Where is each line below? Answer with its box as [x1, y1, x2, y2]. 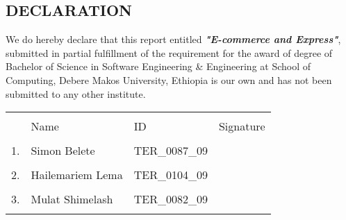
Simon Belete [31, 142, 95, 159]
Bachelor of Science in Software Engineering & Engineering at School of [6, 59, 311, 74]
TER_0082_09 [133, 191, 208, 208]
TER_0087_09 [133, 142, 208, 159]
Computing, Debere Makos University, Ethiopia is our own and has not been [6, 72, 332, 87]
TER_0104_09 [133, 167, 208, 183]
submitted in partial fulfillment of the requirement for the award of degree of [6, 45, 333, 60]
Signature [218, 118, 265, 135]
